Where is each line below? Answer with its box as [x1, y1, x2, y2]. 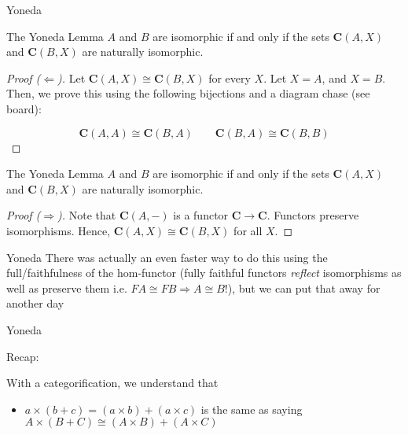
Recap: [6, 348, 39, 364]
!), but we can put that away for [224, 279, 380, 296]
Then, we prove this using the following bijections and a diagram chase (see [6, 85, 370, 101]
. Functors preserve [266, 207, 359, 223]
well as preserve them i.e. [6, 279, 127, 296]
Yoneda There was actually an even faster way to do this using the [6, 249, 328, 265]
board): [6, 100, 42, 116]
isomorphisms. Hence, [6, 222, 111, 238]
